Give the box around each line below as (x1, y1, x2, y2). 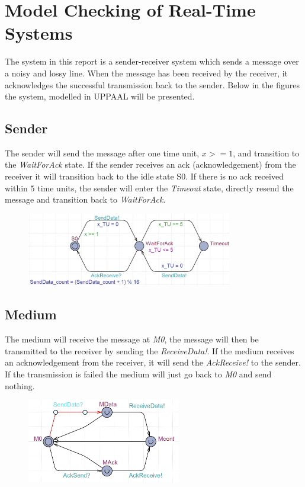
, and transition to (233, 146, 300, 159)
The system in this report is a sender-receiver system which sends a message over (5, 55, 299, 68)
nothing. (5, 379, 35, 392)
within (5, 181, 28, 194)
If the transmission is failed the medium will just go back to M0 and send (5, 368, 272, 380)
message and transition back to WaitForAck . (5, 193, 166, 206)
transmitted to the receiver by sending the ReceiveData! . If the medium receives (5, 344, 294, 357)
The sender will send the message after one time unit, (5, 146, 200, 159)
